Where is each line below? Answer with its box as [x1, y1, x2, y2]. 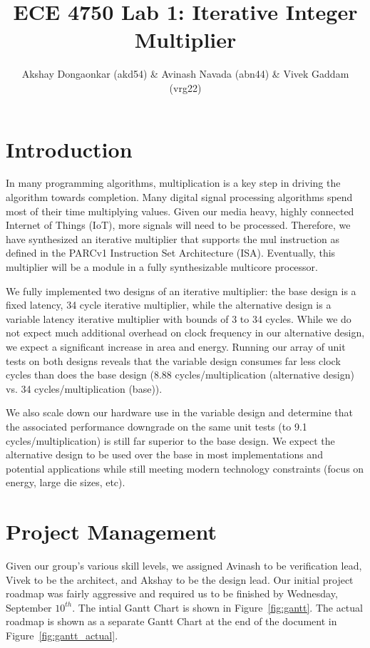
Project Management [6, 517, 217, 546]
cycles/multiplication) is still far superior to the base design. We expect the [6, 433, 335, 448]
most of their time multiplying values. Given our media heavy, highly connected [6, 203, 354, 218]
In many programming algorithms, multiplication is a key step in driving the [6, 175, 341, 190]
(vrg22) [169, 80, 202, 95]
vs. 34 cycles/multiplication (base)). [6, 381, 163, 396]
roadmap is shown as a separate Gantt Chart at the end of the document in [6, 614, 337, 629]
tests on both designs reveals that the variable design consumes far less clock [6, 353, 341, 368]
